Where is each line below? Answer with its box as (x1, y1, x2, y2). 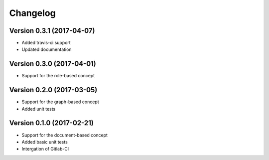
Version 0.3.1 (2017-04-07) (9, 26, 95, 35)
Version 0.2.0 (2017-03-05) (9, 86, 98, 94)
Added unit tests (21, 106, 56, 112)
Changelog (9, 7, 56, 18)
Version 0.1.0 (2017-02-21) (9, 119, 94, 127)
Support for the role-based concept (21, 73, 95, 79)
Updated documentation (21, 46, 72, 52)
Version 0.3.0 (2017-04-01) (9, 60, 97, 68)
